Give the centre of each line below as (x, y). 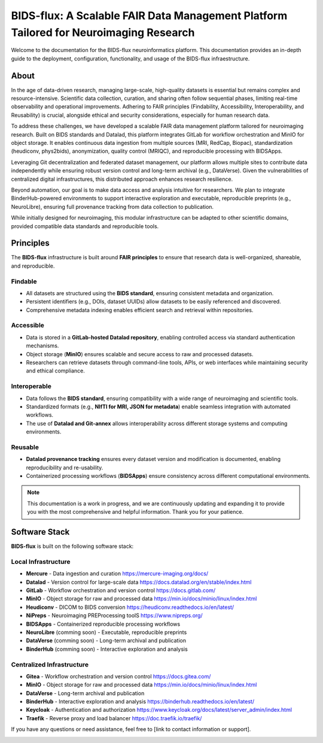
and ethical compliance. (55, 371)
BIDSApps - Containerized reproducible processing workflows (103, 624)
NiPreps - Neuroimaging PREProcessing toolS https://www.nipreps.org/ (114, 615)
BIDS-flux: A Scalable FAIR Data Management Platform (149, 16)
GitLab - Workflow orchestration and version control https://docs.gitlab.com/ (121, 590)
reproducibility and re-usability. (65, 468)
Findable (24, 281)
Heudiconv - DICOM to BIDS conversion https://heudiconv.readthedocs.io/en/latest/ (130, 607)
